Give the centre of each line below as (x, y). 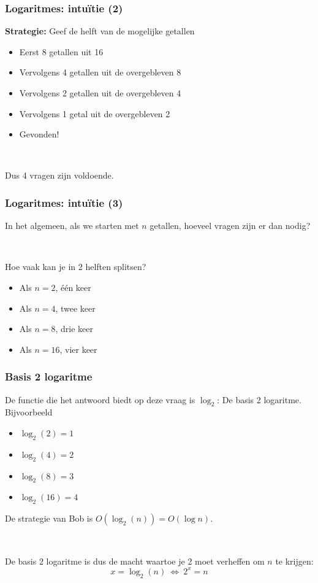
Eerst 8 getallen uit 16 (61, 51)
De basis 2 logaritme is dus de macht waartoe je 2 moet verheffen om (135, 561)
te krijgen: (294, 561)
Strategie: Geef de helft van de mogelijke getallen (100, 31)
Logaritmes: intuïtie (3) (64, 202)
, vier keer (78, 349)
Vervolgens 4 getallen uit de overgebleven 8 (100, 72)
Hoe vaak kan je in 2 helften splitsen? (76, 267)
